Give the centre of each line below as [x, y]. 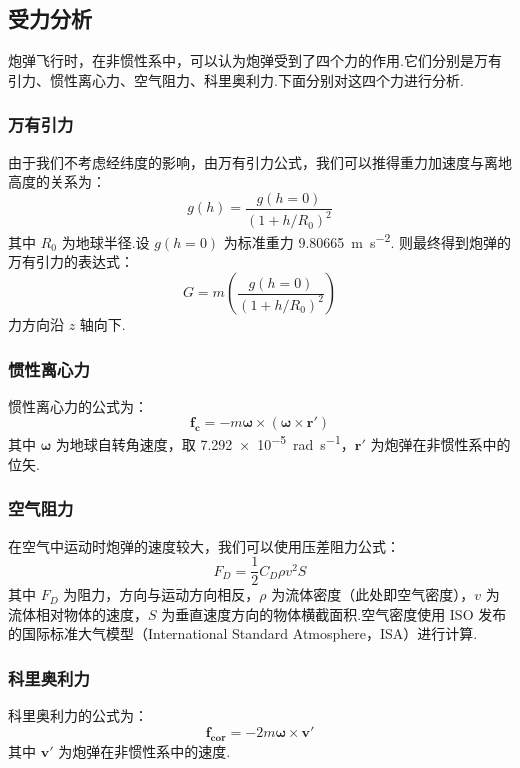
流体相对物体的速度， [78, 613]
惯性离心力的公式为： [78, 405]
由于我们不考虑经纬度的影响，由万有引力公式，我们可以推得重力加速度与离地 [260, 161]
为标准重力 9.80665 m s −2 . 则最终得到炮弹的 [367, 240]
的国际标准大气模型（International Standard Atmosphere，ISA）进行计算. [243, 633]
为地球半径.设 [105, 241]
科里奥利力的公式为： [78, 715]
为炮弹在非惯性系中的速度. [144, 750]
